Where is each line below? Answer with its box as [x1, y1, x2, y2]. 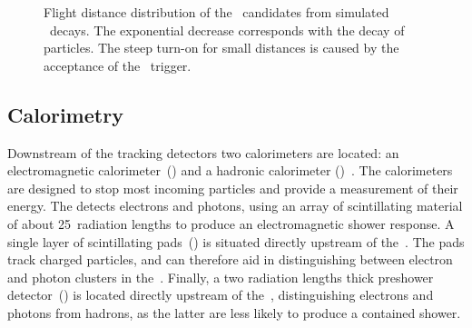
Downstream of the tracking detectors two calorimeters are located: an [7, 143, 399, 162]
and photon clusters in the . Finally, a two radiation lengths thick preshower [7, 267, 434, 286]
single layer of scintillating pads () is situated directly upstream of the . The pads [7, 232, 465, 251]
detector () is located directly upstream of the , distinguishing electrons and [7, 285, 434, 304]
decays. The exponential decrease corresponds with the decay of [49, 20, 405, 39]
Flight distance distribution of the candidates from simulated [44, 3, 389, 21]
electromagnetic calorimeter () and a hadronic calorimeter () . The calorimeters [7, 161, 453, 180]
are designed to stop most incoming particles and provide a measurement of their [7, 178, 458, 197]
